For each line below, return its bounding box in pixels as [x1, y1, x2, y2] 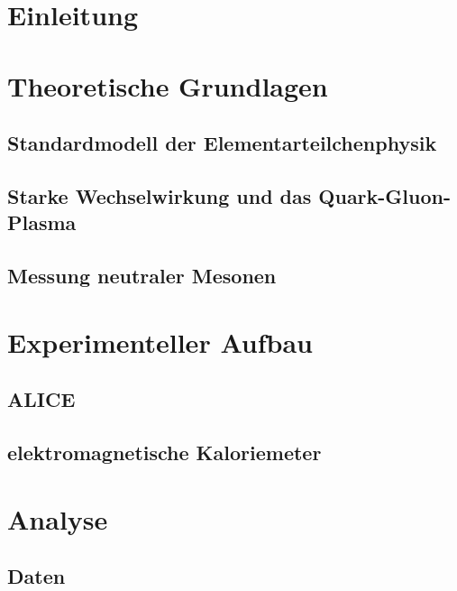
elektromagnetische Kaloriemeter [7, 439, 322, 466]
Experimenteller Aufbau [7, 323, 313, 360]
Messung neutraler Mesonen [7, 262, 277, 290]
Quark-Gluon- [318, 181, 452, 209]
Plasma [7, 208, 77, 236]
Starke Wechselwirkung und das [7, 181, 312, 209]
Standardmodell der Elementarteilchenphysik [7, 129, 437, 157]
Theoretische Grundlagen [7, 67, 328, 104]
